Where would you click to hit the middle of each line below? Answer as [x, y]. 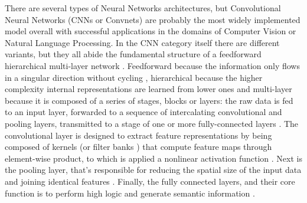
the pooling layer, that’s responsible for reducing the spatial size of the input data [153, 170]
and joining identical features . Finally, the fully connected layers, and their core [150, 181]
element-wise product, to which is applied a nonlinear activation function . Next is [153, 158]
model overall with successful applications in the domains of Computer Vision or [151, 31]
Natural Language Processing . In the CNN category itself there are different [142, 42]
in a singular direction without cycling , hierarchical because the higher [134, 77]
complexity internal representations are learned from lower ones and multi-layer [148, 89]
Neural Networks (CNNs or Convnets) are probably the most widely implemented [153, 19]
